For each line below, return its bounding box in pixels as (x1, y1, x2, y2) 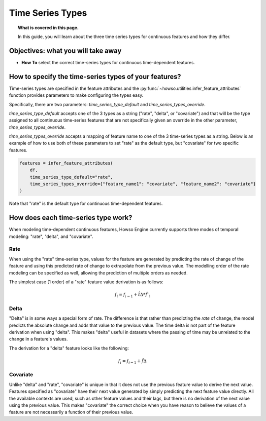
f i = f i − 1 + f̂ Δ (118, 358, 147, 365)
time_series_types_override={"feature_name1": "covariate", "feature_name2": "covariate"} (30, 181, 256, 187)
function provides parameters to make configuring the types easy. (9, 92, 144, 98)
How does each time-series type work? (9, 214, 133, 222)
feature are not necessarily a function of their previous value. (9, 409, 133, 415)
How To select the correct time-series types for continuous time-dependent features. (21, 59, 195, 65)
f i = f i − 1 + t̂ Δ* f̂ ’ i (114, 292, 150, 299)
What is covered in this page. (18, 25, 79, 31)
